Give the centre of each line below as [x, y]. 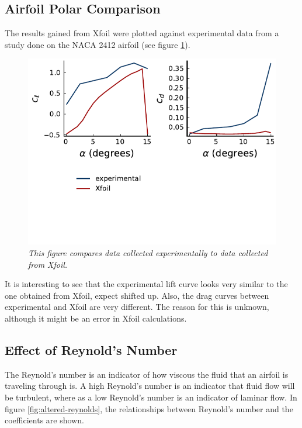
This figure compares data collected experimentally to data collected [148, 252]
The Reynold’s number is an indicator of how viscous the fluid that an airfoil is [147, 374]
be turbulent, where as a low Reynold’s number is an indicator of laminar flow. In [151, 397]
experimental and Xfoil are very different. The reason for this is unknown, [137, 307]
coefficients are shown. [44, 420]
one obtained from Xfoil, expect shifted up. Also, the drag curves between [137, 295]
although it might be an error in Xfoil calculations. [96, 318]
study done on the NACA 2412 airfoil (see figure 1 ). [98, 44]
